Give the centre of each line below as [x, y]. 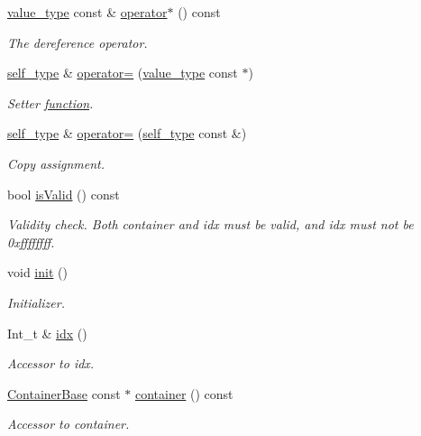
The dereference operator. [78, 42]
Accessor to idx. [51, 363]
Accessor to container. [69, 424]
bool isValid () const [64, 194]
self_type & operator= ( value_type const [123, 73]
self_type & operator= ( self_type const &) [127, 133]
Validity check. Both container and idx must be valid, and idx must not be [210, 224]
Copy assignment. [56, 163]
